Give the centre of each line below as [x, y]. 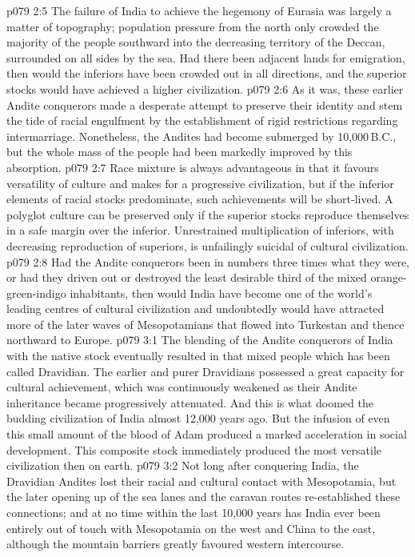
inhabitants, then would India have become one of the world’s [221, 293]
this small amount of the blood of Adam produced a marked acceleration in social [207, 434]
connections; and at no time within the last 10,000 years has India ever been [194, 512]
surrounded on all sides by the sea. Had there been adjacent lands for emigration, [206, 57]
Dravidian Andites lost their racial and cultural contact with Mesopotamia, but [202, 481]
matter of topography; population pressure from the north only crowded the [193, 26]
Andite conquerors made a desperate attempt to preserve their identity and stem [205, 104]
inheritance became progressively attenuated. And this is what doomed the [190, 402]
